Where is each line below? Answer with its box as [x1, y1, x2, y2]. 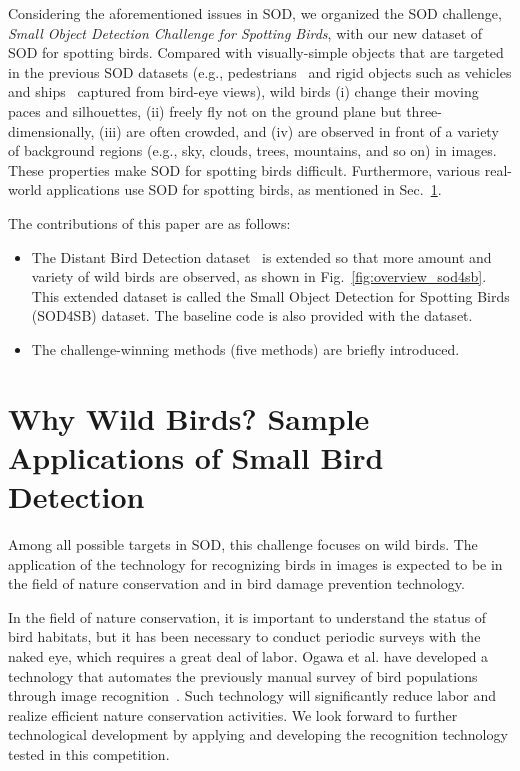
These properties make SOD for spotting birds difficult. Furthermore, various [8, 159, 481, 180]
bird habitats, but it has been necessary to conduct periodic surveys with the [8, 626, 481, 647]
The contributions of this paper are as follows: [8, 212, 291, 233]
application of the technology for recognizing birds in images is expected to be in [8, 553, 503, 574]
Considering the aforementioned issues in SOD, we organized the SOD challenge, [8, 3, 502, 23]
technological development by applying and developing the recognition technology [8, 724, 508, 745]
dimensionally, [8, 120, 95, 141]
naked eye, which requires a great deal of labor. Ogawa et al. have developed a [8, 645, 489, 666]
